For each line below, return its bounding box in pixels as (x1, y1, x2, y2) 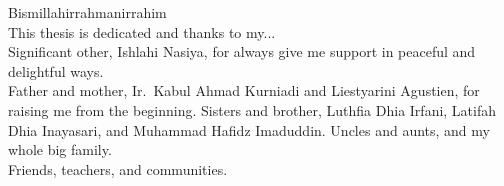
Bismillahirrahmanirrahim (8, 2, 167, 22)
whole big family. (8, 139, 112, 160)
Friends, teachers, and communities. (8, 158, 228, 179)
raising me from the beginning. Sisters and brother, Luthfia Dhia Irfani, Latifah (8, 99, 497, 120)
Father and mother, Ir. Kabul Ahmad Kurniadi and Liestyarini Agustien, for (8, 80, 480, 101)
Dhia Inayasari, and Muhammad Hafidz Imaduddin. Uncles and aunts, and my (8, 119, 490, 140)
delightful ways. (8, 60, 104, 81)
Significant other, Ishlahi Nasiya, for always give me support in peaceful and (8, 41, 476, 62)
